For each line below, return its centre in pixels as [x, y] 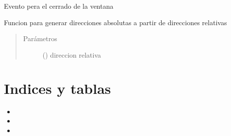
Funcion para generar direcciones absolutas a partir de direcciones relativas [115, 22]
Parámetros [40, 38]
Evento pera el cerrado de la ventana [59, 6]
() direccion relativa [72, 54]
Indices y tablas [58, 88]
